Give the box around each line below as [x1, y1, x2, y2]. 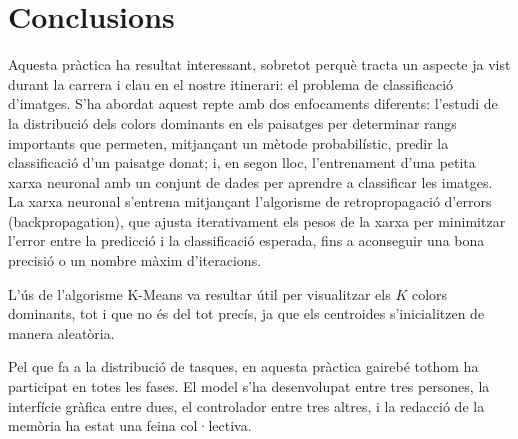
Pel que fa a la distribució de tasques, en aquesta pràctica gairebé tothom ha [8, 356, 479, 377]
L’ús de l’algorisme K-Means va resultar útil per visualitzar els [8, 283, 391, 304]
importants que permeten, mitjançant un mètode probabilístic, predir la [8, 132, 449, 153]
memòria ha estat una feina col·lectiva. [8, 415, 252, 436]
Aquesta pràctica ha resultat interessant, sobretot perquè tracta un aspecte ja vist [8, 54, 511, 75]
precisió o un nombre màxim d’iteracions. [8, 250, 262, 271]
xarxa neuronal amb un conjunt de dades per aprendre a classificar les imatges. [8, 171, 493, 192]
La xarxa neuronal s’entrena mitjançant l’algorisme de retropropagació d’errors [8, 191, 492, 212]
